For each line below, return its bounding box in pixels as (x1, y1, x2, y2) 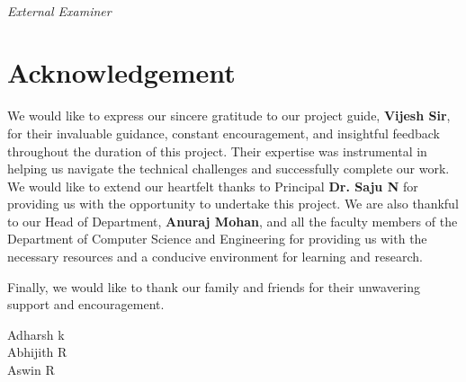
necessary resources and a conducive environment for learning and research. (7, 247, 423, 266)
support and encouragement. (7, 295, 165, 314)
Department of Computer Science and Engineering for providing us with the (7, 229, 427, 248)
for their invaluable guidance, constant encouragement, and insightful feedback (7, 123, 440, 142)
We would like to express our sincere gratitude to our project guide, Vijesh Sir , (7, 106, 451, 125)
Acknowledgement (7, 54, 236, 91)
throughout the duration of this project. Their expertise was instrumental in (7, 141, 427, 160)
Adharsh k (7, 324, 65, 343)
